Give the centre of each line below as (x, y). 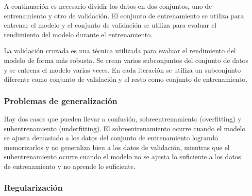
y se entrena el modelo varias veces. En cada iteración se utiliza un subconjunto (122, 69)
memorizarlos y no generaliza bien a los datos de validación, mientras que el (117, 147)
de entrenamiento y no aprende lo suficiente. (70, 166)
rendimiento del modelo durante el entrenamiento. (78, 34)
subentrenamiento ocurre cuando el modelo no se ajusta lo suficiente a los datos (123, 157)
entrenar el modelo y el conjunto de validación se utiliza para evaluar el (110, 25)
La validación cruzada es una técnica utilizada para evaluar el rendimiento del (120, 51)
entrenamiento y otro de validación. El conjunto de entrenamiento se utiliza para (124, 15)
